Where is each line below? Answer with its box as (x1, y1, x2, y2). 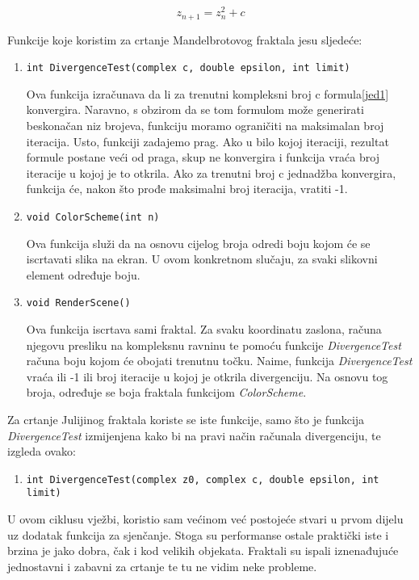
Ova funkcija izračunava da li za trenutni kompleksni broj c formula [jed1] (26, 85, 389, 102)
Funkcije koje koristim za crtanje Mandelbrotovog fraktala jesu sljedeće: (7, 31, 362, 48)
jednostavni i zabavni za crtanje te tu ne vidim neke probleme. (7, 557, 317, 574)
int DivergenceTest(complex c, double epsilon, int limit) (26, 62, 350, 74)
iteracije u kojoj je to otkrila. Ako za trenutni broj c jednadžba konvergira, (26, 164, 396, 181)
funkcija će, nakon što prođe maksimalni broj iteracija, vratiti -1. (26, 180, 348, 197)
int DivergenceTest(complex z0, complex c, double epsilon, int (26, 473, 379, 485)
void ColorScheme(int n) (26, 211, 160, 223)
